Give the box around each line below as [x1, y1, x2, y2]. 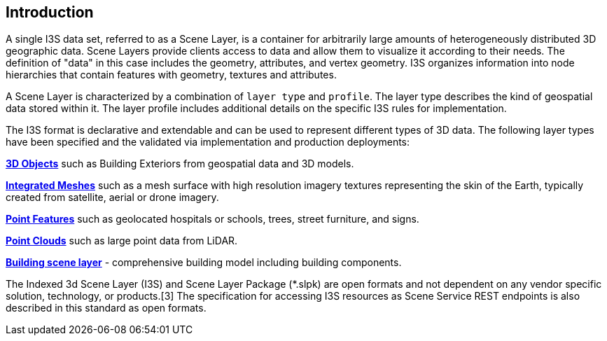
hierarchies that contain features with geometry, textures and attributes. [6, 69, 337, 81]
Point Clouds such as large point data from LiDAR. [6, 235, 238, 247]
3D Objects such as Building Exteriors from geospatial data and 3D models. [6, 158, 354, 170]
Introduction [6, 4, 94, 21]
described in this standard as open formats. [6, 302, 207, 314]
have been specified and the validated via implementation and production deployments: [6, 136, 410, 148]
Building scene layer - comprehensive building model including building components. [6, 256, 402, 269]
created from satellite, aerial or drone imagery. [6, 191, 219, 204]
